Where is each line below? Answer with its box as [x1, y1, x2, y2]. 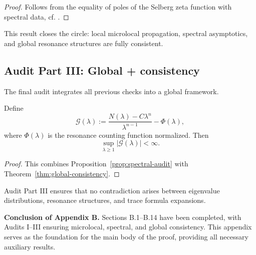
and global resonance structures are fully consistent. [4, 38, 163, 48]
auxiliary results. [4, 241, 56, 251]
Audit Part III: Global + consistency [4, 62, 200, 78]
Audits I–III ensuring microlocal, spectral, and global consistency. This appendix [4, 221, 252, 232]
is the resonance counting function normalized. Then [48, 129, 209, 140]
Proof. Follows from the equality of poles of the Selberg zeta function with [4, 2, 232, 12]
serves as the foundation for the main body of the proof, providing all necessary [4, 231, 248, 242]
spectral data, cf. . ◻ [4, 11, 69, 22]
